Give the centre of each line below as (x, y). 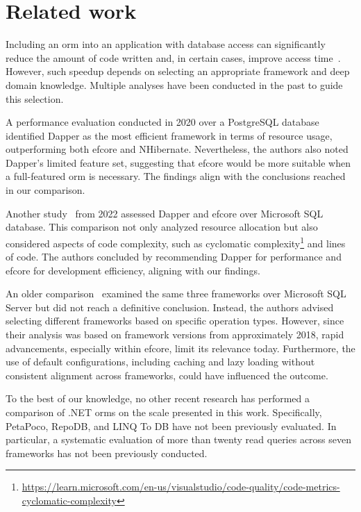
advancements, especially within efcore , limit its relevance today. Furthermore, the (180, 348)
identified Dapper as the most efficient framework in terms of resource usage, (169, 135)
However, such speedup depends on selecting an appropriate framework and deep (178, 71)
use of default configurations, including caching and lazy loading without (160, 362)
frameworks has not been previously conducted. (107, 453)
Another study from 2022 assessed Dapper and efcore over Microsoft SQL (165, 213)
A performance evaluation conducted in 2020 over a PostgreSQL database (162, 122)
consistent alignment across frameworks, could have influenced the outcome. (167, 375)
